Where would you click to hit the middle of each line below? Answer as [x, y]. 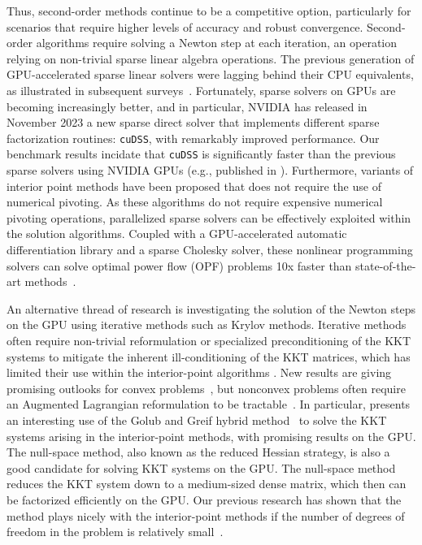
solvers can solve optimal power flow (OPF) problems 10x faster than [179, 265]
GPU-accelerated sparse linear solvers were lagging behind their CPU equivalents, [210, 74]
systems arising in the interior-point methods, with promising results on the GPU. [211, 436]
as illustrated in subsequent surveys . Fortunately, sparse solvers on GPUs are [201, 90]
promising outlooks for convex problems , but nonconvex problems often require [206, 388]
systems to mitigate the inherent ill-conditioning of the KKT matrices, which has [209, 356]
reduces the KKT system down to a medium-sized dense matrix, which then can [207, 484]
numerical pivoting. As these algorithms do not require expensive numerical [195, 202]
